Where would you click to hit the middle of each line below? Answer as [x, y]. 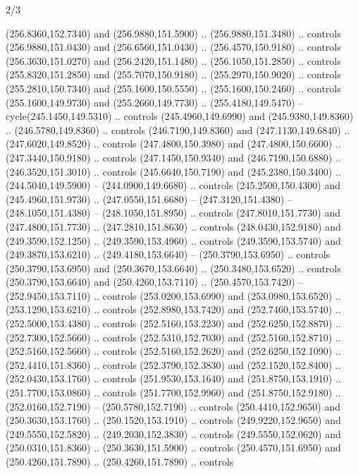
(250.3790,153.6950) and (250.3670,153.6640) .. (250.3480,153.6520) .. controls [173, 268]
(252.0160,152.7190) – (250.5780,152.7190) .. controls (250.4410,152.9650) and [173, 406]
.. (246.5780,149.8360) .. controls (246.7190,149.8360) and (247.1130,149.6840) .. [178, 129]
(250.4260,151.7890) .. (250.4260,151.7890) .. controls [120, 461]
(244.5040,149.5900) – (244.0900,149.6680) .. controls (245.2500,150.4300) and [173, 185]
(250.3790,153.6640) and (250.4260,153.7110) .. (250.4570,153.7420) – [155, 282]
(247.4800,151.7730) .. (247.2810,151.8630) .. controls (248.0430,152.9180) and [173, 226]
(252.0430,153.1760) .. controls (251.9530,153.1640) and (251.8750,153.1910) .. [173, 378]
